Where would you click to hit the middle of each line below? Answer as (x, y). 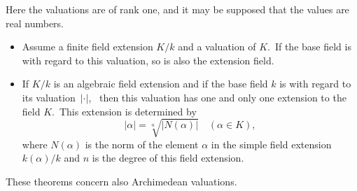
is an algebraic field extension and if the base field (161, 84)
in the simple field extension (271, 144)
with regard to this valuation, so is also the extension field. (148, 60)
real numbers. (35, 23)
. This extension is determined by (124, 111)
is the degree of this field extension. (168, 158)
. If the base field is (309, 47)
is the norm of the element (142, 144)
